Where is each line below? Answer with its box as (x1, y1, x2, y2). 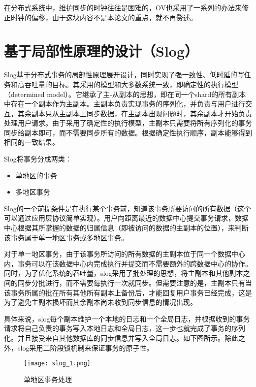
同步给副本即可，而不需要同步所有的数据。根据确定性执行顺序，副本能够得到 (4, 127, 252, 137)
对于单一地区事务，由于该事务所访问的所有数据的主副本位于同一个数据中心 (4, 249, 245, 259)
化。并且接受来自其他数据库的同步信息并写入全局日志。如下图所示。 (4, 332, 224, 343)
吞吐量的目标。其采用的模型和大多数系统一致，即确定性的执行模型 (24, 79, 238, 89)
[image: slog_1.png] (24, 360, 91, 367)
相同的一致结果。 (4, 137, 59, 147)
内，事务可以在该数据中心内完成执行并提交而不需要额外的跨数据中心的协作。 (4, 258, 252, 268)
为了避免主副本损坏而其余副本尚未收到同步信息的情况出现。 (4, 297, 197, 307)
